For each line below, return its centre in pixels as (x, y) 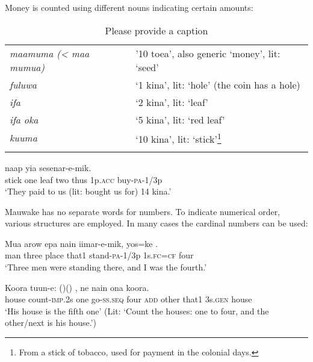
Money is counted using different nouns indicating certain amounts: (129, 7)
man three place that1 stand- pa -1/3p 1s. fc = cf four (99, 255)
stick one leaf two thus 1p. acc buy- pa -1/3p (84, 179)
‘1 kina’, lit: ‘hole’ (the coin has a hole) (218, 84)
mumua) (27, 67)
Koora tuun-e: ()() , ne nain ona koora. (77, 287)
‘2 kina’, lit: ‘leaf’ (172, 102)
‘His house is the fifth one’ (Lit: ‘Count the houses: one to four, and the (137, 311)
